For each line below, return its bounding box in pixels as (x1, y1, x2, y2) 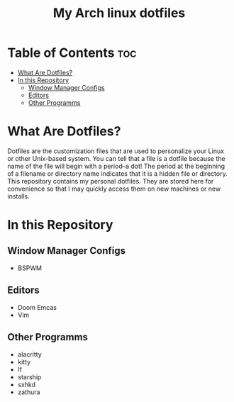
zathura (17, 388, 40, 396)
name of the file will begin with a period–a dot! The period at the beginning (7, 162, 225, 170)
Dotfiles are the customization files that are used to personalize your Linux (7, 147, 225, 155)
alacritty (17, 350, 43, 359)
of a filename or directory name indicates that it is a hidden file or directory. (7, 169, 228, 178)
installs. (7, 191, 30, 200)
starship (17, 372, 42, 381)
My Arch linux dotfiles (52, 5, 186, 21)
